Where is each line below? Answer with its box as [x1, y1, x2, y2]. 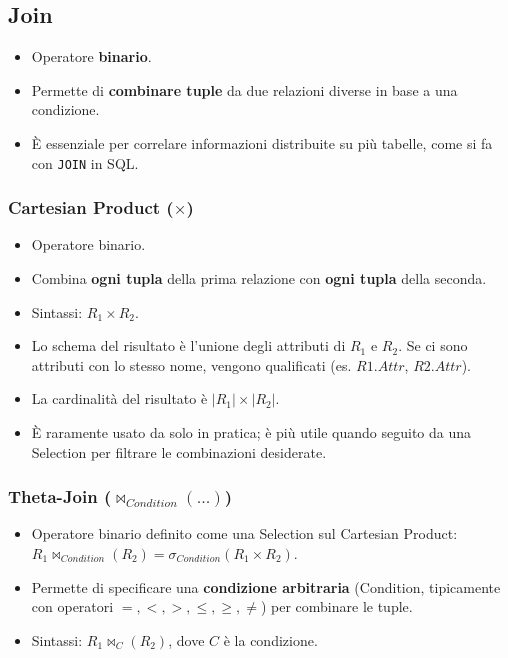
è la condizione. [223, 629, 318, 650]
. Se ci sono [398, 335, 468, 356]
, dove [168, 629, 205, 650]
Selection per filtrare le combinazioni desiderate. [31, 441, 327, 462]
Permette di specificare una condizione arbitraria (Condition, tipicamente [31, 576, 501, 597]
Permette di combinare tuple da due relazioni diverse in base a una [31, 79, 458, 100]
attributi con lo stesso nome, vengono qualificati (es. [31, 354, 352, 375]
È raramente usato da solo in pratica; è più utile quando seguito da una [31, 422, 472, 443]
